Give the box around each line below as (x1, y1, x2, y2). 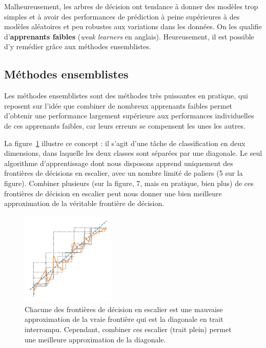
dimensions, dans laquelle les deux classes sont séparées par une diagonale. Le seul (4, 148, 262, 158)
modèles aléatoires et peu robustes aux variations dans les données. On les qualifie (4, 21, 262, 32)
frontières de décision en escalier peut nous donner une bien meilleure (4, 188, 222, 198)
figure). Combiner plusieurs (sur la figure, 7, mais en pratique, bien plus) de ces (4, 177, 254, 188)
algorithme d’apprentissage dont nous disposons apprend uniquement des (4, 157, 233, 168)
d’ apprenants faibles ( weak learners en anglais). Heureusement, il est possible (4, 31, 254, 42)
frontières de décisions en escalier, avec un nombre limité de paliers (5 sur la (4, 168, 243, 178)
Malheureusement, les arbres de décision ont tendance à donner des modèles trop (4, 1, 258, 11)
